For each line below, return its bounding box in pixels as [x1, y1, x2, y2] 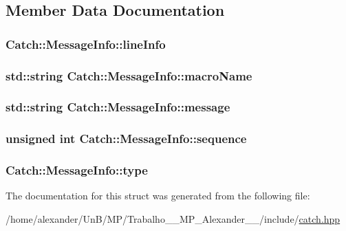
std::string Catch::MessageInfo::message [6, 98, 230, 115]
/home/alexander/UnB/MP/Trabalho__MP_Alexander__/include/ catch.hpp [6, 211, 340, 225]
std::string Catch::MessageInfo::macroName [6, 67, 252, 84]
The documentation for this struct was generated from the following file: [6, 188, 310, 203]
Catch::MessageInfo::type [6, 162, 148, 179]
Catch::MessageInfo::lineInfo [6, 35, 166, 52]
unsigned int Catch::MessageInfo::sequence [6, 130, 247, 147]
